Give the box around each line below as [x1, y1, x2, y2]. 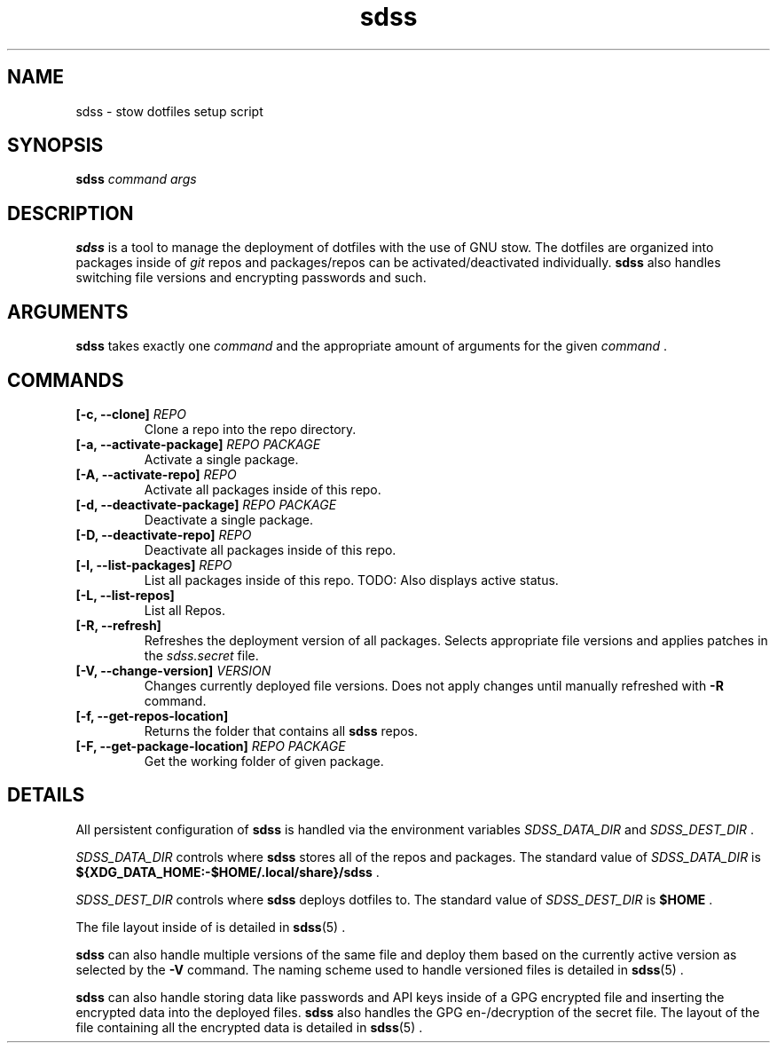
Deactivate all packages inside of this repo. [144, 541, 396, 557]
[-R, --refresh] [75, 617, 161, 633]
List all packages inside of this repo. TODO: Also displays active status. [144, 572, 559, 588]
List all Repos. [144, 602, 225, 618]
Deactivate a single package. [144, 511, 314, 527]
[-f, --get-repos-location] [75, 707, 229, 723]
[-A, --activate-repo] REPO [75, 466, 237, 482]
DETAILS [7, 784, 85, 807]
